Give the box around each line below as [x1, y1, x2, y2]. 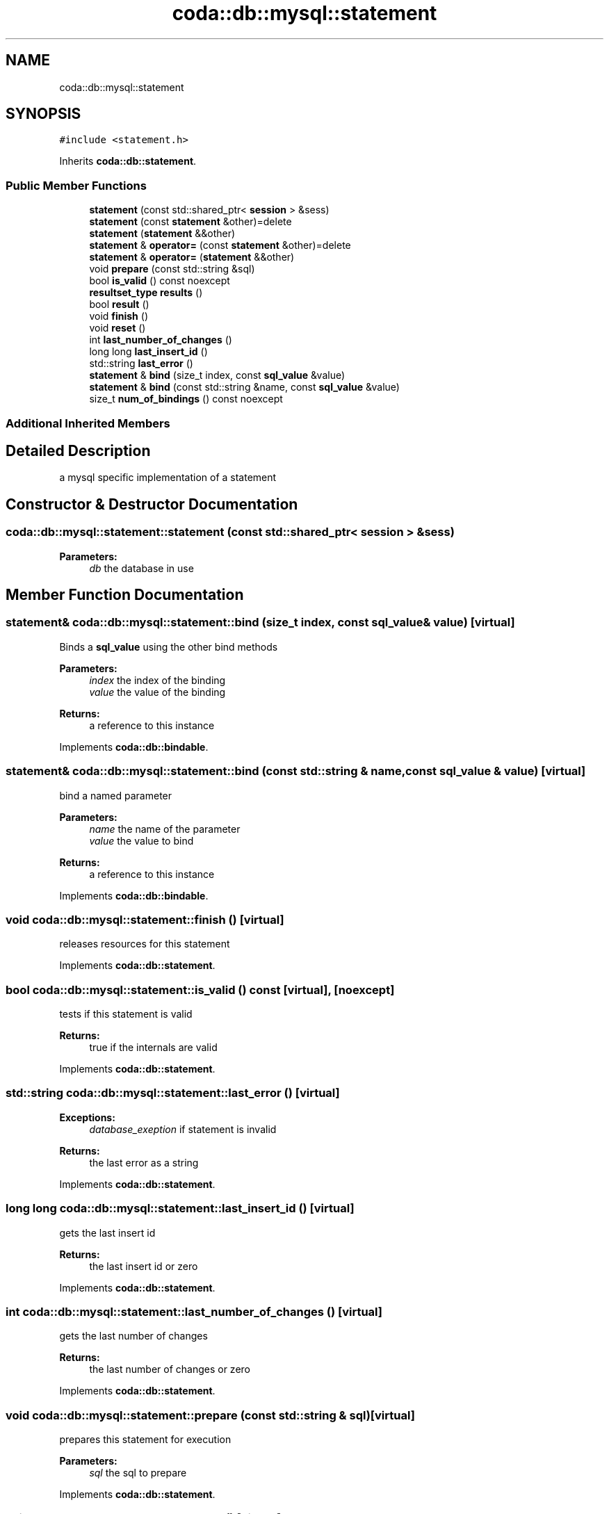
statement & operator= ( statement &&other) [89, 251, 295, 263]
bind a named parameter [59, 789, 172, 801]
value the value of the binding [89, 685, 226, 698]
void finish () [89, 310, 148, 323]
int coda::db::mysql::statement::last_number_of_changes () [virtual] [6, 1304, 382, 1319]
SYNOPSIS [6, 105, 81, 123]
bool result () [89, 298, 149, 311]
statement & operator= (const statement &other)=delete [89, 239, 351, 252]
